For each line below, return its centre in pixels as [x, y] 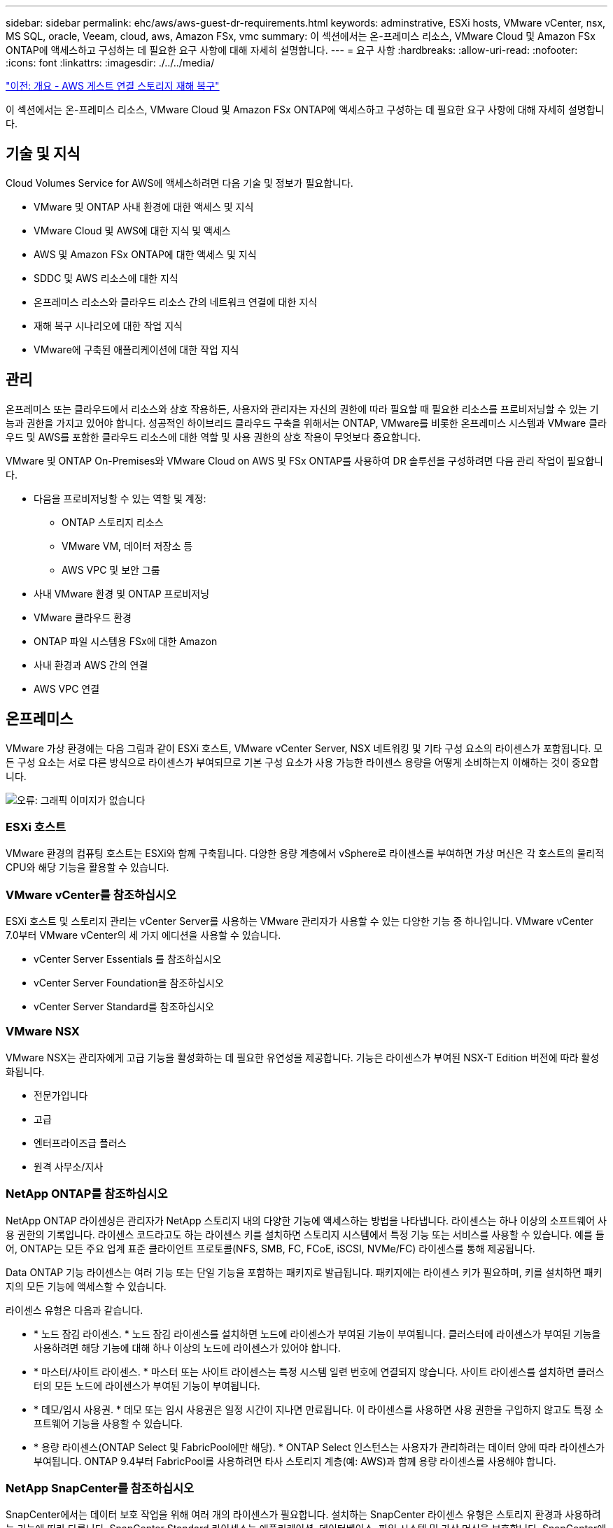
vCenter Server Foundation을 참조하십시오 [129, 983]
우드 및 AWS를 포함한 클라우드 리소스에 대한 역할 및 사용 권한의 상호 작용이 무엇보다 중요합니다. [213, 437]
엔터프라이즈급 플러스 [80, 1143]
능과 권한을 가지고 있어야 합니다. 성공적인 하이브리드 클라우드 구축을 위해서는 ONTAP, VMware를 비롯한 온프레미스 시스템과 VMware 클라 [306, 423]
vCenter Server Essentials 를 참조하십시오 [128, 959]
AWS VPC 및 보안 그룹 [111, 570]
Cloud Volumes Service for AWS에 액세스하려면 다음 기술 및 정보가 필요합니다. [179, 183]
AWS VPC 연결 [67, 688]
